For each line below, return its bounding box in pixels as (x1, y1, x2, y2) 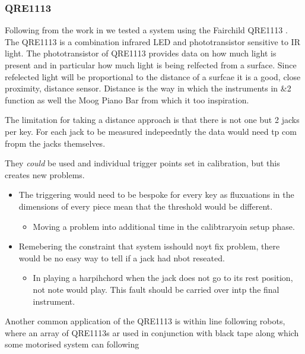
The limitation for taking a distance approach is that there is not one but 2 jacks (5, 113, 300, 126)
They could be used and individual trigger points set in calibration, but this (5, 157, 280, 169)
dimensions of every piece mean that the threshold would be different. (18, 200, 273, 212)
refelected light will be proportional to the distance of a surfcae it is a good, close (5, 70, 301, 83)
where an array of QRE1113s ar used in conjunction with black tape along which (5, 326, 299, 339)
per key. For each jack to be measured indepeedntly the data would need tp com (5, 125, 297, 137)
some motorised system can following (5, 338, 139, 350)
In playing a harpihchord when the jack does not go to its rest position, (33, 271, 293, 284)
